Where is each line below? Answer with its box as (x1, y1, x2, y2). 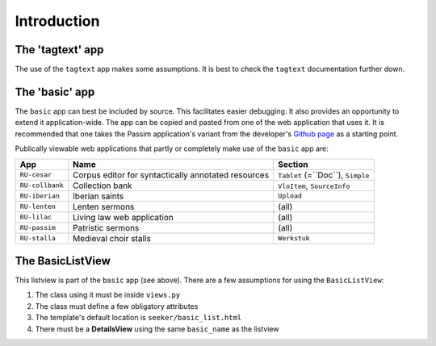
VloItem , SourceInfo (278, 180, 350, 191)
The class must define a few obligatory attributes (35, 301, 199, 311)
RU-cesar (19, 170, 52, 179)
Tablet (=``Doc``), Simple (278, 169, 370, 181)
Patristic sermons (73, 222, 140, 233)
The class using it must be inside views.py (35, 290, 181, 300)
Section (278, 158, 308, 169)
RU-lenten (19, 202, 57, 211)
